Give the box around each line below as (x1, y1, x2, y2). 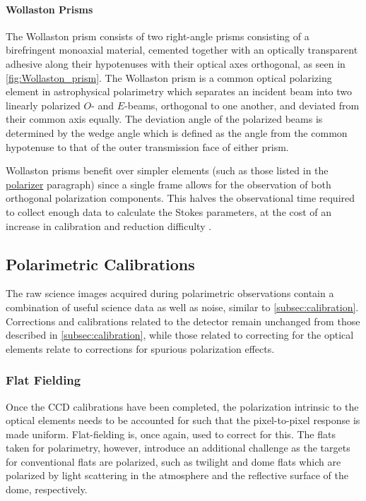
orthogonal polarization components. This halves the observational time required (6, 191, 355, 205)
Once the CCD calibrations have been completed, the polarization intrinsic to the (6, 399, 359, 414)
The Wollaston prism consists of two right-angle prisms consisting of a (6, 28, 309, 43)
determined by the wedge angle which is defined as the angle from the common (6, 125, 348, 140)
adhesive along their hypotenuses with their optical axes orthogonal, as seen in (6, 56, 346, 71)
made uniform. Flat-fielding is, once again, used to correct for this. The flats (6, 426, 336, 441)
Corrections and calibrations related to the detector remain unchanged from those (6, 313, 360, 328)
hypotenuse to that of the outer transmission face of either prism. (6, 139, 289, 154)
